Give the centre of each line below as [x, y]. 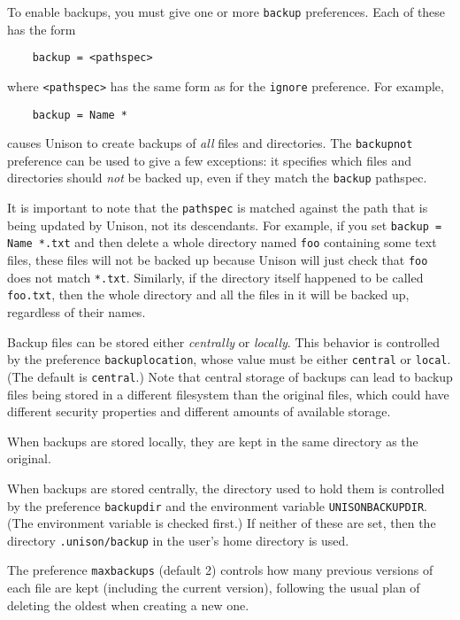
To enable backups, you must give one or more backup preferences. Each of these [226, 12]
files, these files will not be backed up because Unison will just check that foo [218, 260]
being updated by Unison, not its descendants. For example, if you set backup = [225, 225]
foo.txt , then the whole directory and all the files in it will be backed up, [208, 294]
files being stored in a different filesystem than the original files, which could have [228, 394]
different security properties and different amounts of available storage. [199, 411]
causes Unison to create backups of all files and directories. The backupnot [210, 143]
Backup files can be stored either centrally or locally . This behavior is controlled [223, 341]
